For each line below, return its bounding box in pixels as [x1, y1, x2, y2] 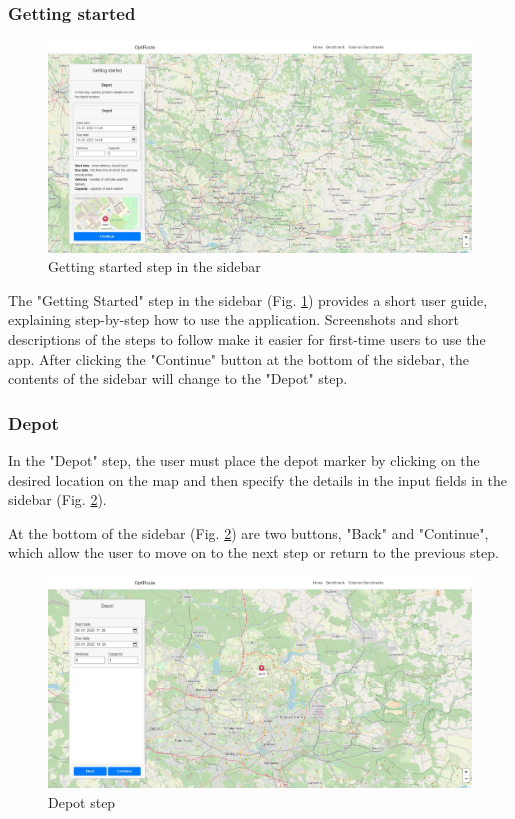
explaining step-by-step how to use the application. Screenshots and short [8, 309, 459, 330]
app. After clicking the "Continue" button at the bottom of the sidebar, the [8, 348, 469, 369]
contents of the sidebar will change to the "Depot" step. [8, 368, 348, 389]
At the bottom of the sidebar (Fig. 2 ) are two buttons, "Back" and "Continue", [8, 522, 489, 543]
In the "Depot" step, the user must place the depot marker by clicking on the [8, 449, 480, 470]
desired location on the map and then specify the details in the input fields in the [8, 469, 507, 490]
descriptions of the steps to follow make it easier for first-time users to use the [8, 328, 486, 349]
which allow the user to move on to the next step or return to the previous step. [8, 542, 499, 563]
